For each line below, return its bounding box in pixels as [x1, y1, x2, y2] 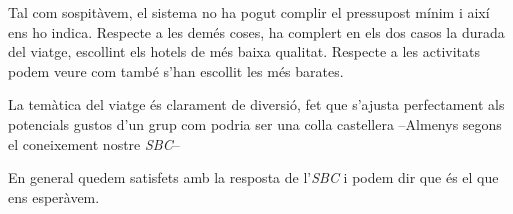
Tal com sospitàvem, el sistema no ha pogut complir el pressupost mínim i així [8, 2, 490, 22]
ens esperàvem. [8, 186, 100, 207]
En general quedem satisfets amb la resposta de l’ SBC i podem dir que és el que [8, 167, 499, 188]
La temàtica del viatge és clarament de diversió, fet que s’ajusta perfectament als [8, 94, 505, 115]
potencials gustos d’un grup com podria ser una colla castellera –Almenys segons [8, 113, 502, 134]
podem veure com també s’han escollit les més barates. [8, 60, 344, 81]
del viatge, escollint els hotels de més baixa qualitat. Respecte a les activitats [8, 41, 480, 62]
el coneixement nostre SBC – [8, 133, 180, 154]
